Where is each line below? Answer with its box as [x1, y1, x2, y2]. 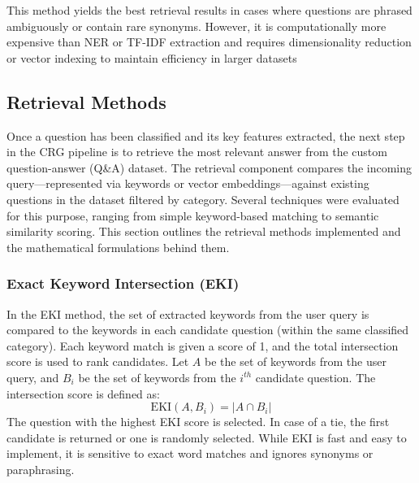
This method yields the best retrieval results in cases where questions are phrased [6, 2, 413, 18]
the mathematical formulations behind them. [6, 238, 230, 255]
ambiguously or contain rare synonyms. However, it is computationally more [6, 17, 387, 34]
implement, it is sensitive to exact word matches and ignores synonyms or [6, 445, 374, 462]
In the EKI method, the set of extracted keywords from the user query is [6, 305, 369, 322]
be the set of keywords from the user [205, 353, 387, 370]
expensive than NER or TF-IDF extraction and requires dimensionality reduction [6, 33, 412, 50]
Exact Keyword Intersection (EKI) [6, 273, 240, 294]
